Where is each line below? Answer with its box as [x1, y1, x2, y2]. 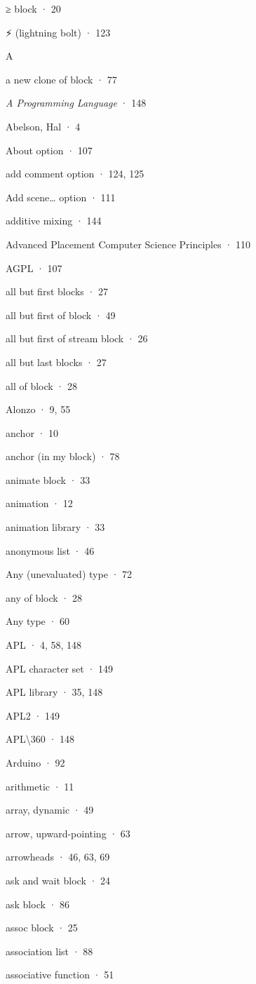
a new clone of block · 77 [6, 72, 117, 86]
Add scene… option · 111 [6, 189, 116, 204]
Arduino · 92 [6, 755, 65, 769]
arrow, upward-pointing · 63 [6, 825, 130, 840]
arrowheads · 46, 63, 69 [6, 849, 110, 864]
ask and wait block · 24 [6, 872, 111, 887]
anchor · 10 [6, 425, 59, 440]
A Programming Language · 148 [6, 95, 147, 110]
